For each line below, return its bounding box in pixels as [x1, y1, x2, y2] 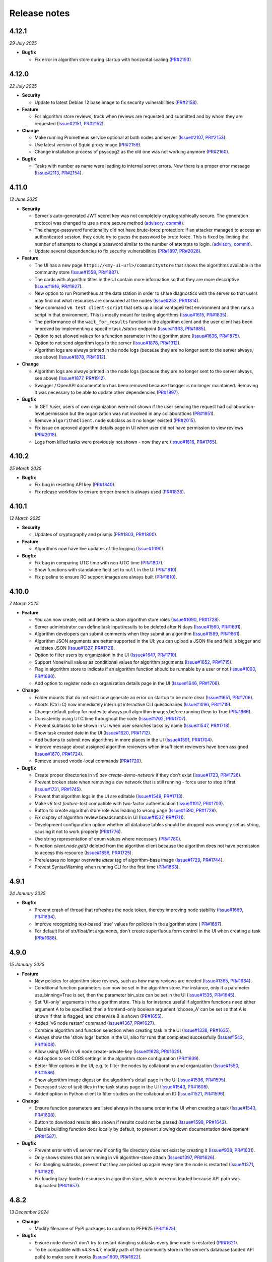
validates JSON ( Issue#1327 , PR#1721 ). [34, 645, 115, 651]
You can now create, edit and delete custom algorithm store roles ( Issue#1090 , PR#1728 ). [34, 616, 220, 623]
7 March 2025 [9, 600, 39, 606]
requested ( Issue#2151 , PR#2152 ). [34, 120, 105, 126]
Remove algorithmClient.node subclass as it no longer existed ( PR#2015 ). [34, 417, 196, 424]
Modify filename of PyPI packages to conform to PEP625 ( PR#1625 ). [34, 1226, 177, 1232]
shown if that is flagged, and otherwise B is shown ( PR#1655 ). [34, 1013, 163, 1019]
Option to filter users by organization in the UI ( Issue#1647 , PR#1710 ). [34, 652, 178, 658]
